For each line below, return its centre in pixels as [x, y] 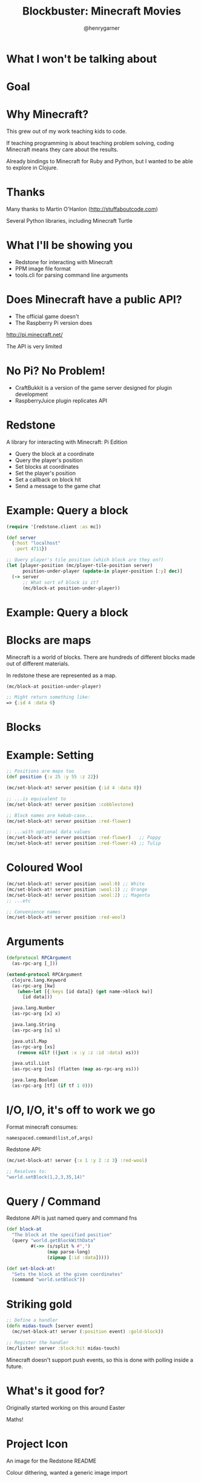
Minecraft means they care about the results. [62, 149]
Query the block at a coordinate [54, 454]
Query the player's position [49, 460]
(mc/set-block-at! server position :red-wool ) [66, 917]
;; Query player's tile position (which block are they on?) [85, 560]
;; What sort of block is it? [60, 582]
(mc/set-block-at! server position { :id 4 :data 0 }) [74, 788]
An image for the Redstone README [51, 1461]
